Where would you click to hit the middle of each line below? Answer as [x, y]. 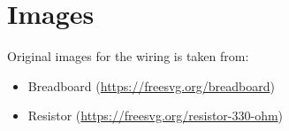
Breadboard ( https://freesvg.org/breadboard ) [151, 85]
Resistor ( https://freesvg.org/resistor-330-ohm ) [156, 116]
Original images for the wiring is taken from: [128, 56]
